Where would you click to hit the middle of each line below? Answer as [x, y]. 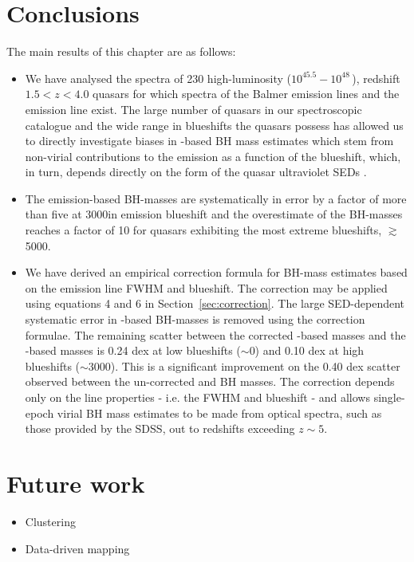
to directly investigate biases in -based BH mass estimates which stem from [209, 141]
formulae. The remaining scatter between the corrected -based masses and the [215, 334]
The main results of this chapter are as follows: [121, 51]
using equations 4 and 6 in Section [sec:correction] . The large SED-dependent [215, 303]
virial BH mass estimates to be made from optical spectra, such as [219, 413]
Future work [76, 483]
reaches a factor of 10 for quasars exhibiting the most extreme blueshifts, [203, 230]
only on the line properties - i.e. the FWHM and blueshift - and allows [197, 397]
